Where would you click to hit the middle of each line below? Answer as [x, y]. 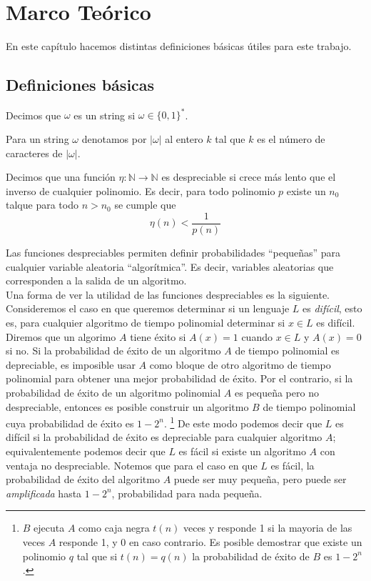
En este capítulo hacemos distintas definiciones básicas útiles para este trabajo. [179, 46]
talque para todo [42, 205]
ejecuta [49, 528]
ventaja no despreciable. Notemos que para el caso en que [132, 465]
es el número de [291, 139]
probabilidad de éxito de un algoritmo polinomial [113, 392]
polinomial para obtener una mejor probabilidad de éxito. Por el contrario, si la [179, 378]
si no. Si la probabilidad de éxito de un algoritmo [113, 351]
